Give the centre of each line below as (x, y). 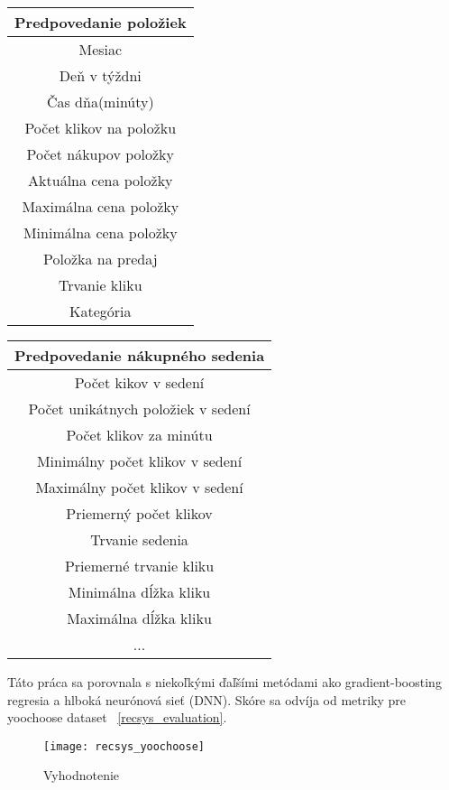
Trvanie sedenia (139, 539)
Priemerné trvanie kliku (139, 566)
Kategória (101, 311)
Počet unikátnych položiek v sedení (139, 409)
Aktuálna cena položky (101, 180)
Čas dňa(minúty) (100, 102)
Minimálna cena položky (100, 232)
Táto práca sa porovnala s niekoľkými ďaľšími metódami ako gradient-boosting (224, 682)
